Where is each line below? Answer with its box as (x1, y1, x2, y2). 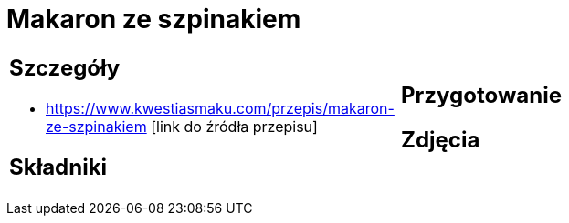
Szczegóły (9, 54, 121, 81)
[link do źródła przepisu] (151, 117, 318, 136)
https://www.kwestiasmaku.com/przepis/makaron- (46, 98, 395, 117)
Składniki (9, 153, 108, 180)
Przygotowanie (401, 81, 562, 108)
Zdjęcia (401, 126, 480, 153)
